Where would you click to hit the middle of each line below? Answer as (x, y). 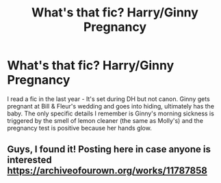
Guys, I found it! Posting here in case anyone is (109, 149)
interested (30, 160)
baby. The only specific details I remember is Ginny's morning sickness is (110, 113)
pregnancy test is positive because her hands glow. (79, 128)
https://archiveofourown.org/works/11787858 (107, 171)
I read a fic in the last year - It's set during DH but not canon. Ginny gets (108, 99)
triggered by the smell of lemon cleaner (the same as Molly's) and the (105, 120)
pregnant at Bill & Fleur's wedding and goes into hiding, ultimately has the (110, 106)
